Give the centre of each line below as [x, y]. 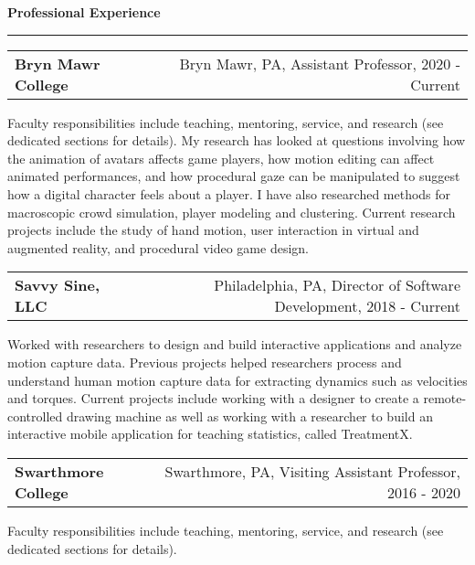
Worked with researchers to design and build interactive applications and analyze [235, 344]
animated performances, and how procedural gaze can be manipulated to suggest [234, 176]
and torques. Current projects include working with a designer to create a [213, 398]
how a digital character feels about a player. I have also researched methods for [229, 193]
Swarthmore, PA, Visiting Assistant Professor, [312, 471]
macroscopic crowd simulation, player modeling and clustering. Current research [232, 212]
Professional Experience [84, 12]
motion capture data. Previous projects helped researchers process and [205, 362]
